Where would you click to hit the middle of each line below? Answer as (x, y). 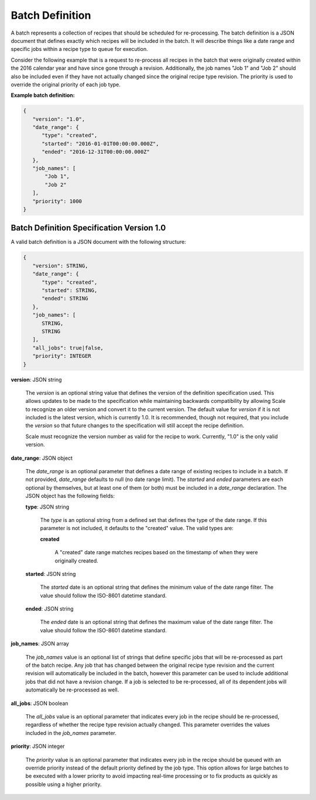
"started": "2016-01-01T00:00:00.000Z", (100, 143)
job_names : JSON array (40, 644)
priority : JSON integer (38, 746)
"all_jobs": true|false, (68, 348)
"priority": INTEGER (62, 356)
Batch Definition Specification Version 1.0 (88, 228)
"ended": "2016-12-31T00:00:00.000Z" (96, 152)
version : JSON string (36, 379)
